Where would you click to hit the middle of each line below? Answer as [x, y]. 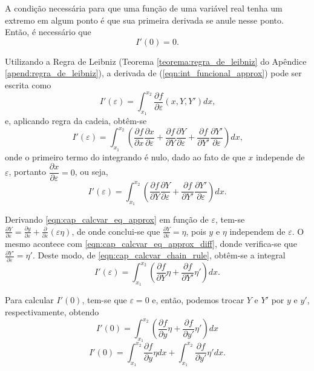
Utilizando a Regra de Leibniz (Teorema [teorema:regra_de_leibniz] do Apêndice [156, 61]
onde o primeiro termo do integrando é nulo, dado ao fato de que [125, 156]
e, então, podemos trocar [198, 300]
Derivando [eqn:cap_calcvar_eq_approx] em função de [107, 219]
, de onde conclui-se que [116, 231]
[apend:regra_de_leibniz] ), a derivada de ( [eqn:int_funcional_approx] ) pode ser [153, 73]
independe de [280, 156]
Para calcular [29, 300]
